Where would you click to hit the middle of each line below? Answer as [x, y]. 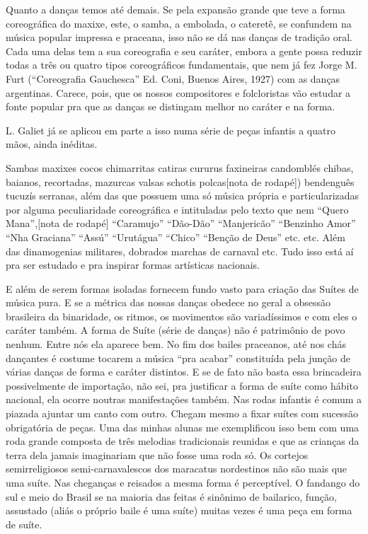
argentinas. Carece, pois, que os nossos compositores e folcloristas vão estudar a [178, 92]
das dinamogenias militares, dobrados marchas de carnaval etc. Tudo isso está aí [180, 251]
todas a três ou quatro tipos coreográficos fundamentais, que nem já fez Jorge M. [182, 65]
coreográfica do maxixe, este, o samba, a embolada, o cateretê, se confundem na [179, 23]
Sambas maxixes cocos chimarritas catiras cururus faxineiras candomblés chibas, [180, 167]
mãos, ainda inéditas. [52, 144]
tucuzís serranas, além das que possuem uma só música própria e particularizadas [183, 196]
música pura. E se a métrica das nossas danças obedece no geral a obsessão [168, 302]
